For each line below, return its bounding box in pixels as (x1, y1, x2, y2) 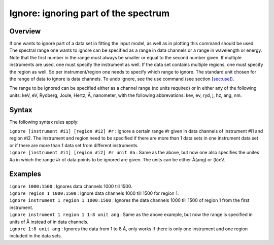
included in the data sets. (9, 233, 62, 239)
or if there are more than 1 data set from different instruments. (9, 142, 139, 148)
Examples (9, 170, 42, 179)
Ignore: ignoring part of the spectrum (9, 8, 170, 19)
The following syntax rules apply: (9, 119, 79, 125)
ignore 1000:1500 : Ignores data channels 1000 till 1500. (9, 183, 132, 189)
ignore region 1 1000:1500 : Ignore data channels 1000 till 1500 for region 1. (9, 190, 179, 196)
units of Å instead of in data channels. (9, 219, 89, 225)
